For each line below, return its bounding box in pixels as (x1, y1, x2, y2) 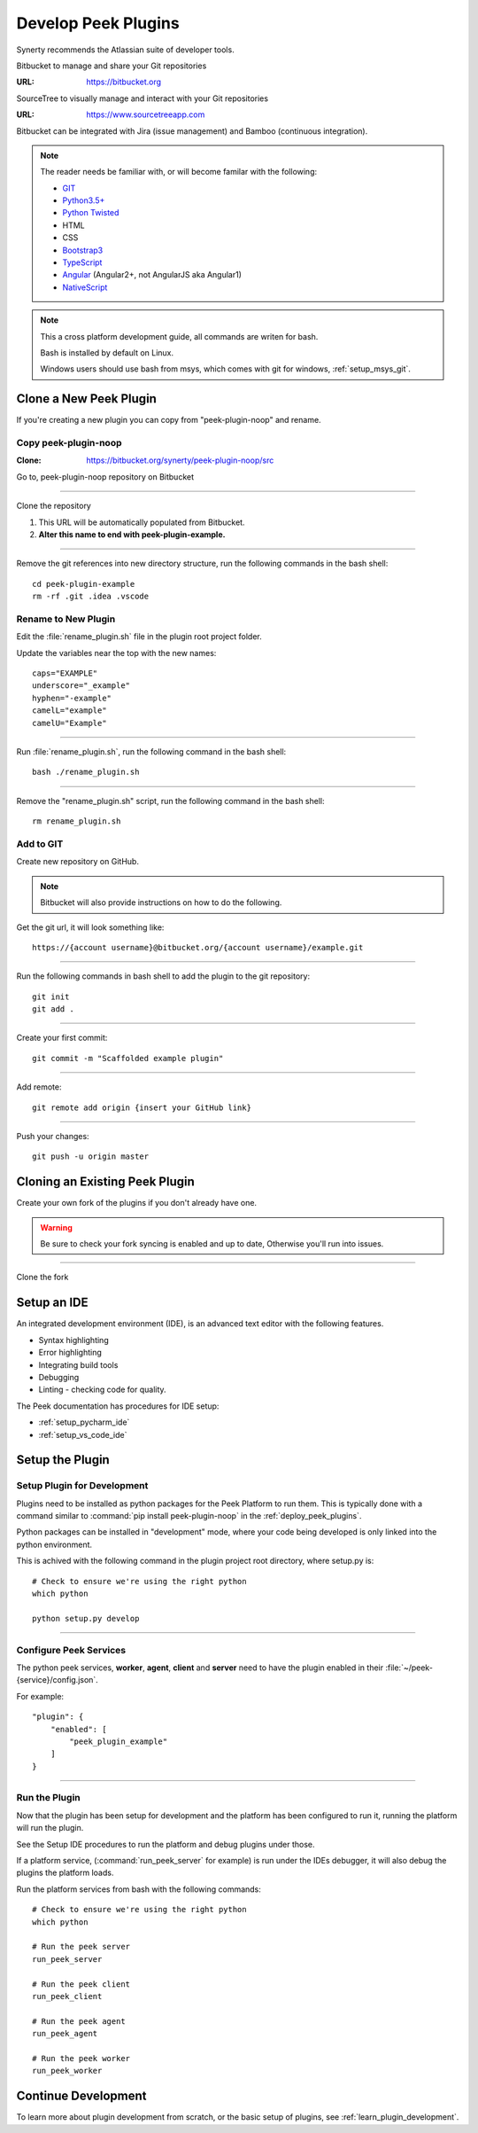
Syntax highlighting (38, 1334, 110, 1345)
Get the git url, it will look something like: (16, 922, 165, 933)
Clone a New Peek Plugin (16, 391, 157, 407)
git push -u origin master (32, 1152, 150, 1161)
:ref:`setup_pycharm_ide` (38, 1417, 130, 1427)
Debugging (38, 1371, 80, 1382)
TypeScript (62, 257, 103, 268)
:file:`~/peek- (385, 1662, 434, 1673)
